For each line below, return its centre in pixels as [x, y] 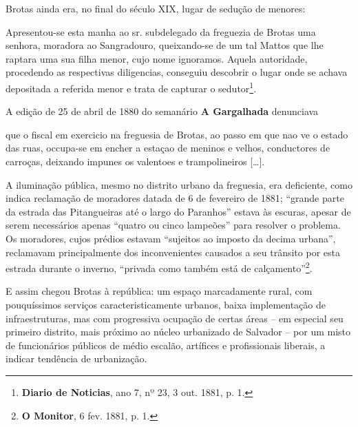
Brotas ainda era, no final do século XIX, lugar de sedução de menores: [156, 8]
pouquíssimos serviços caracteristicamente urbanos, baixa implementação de [166, 304]
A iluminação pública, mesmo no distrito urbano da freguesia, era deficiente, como [179, 184]
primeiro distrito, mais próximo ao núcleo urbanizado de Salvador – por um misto [178, 332]
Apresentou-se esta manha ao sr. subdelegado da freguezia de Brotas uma [161, 31]
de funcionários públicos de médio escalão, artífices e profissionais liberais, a [166, 345]
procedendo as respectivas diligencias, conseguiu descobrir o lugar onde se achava [177, 72]
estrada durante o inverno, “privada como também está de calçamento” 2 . [159, 267]
